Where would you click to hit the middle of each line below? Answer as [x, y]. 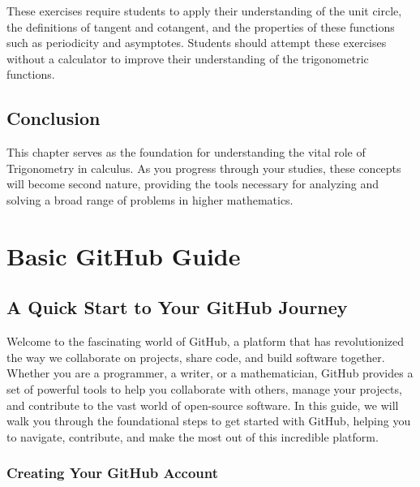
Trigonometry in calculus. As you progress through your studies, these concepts [204, 168]
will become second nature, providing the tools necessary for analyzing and [193, 184]
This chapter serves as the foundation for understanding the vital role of [186, 152]
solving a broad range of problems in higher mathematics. [150, 199]
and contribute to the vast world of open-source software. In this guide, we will [203, 405]
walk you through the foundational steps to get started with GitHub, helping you [209, 421]
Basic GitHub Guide [124, 255]
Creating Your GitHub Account [113, 473]
